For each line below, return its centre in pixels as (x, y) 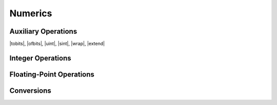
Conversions (30, 90)
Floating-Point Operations (52, 74)
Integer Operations (40, 58)
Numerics (31, 13)
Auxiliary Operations (43, 31)
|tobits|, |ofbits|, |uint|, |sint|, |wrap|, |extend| (57, 44)
